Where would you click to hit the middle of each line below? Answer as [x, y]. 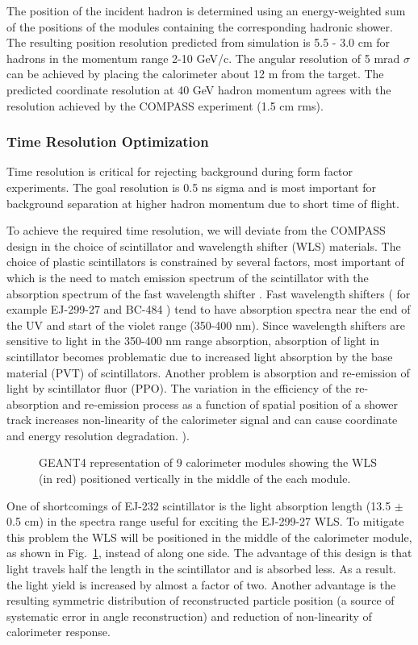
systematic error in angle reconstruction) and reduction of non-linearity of [189, 616]
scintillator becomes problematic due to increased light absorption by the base [200, 356]
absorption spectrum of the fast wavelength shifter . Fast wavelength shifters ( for [209, 293]
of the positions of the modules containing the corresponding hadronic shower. [200, 26]
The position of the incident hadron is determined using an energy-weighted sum [206, 10]
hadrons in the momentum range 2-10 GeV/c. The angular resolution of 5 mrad [203, 58]
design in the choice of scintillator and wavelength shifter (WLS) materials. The [204, 246]
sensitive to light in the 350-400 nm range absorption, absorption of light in [193, 341]
